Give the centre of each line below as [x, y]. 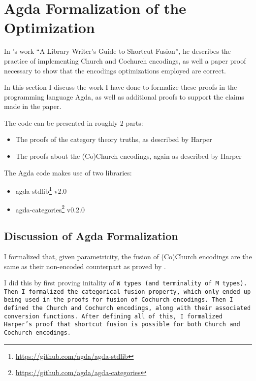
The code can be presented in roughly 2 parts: [74, 122]
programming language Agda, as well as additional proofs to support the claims [124, 96]
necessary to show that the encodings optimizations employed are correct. [115, 70]
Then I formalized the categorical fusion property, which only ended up [128, 292]
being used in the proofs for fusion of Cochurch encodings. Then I [119, 300]
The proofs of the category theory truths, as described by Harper [114, 139]
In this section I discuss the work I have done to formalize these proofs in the [121, 87]
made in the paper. [33, 106]
